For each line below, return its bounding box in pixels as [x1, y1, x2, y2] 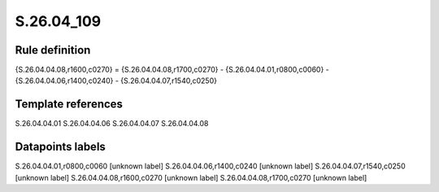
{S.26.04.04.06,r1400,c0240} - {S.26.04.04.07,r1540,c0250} [15, 76, 217, 85]
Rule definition [15, 43, 91, 57]
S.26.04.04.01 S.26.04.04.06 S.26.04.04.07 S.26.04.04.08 [15, 119, 209, 129]
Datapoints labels [15, 140, 106, 154]
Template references [15, 98, 124, 111]
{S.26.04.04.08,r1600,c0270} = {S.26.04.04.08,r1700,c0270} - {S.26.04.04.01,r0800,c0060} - [15, 65, 329, 75]
